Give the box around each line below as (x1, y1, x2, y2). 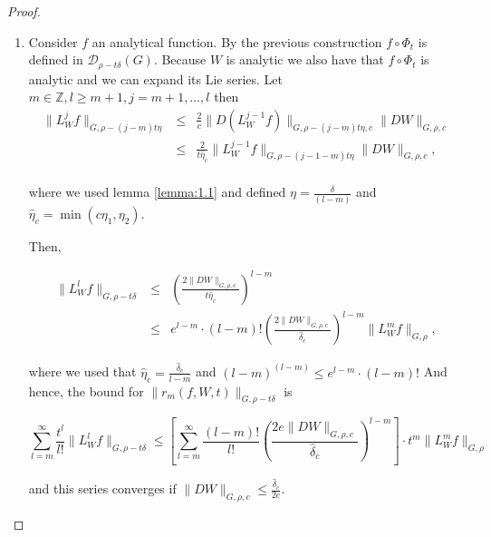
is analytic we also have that (226, 50, 384, 69)
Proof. (7, 2, 41, 20)
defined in (28, 50, 83, 69)
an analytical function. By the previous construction (91, 32, 382, 51)
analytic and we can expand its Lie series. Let (28, 69, 284, 88)
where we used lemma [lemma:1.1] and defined (28, 182, 286, 201)
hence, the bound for (28, 381, 144, 400)
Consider (28, 32, 78, 51)
